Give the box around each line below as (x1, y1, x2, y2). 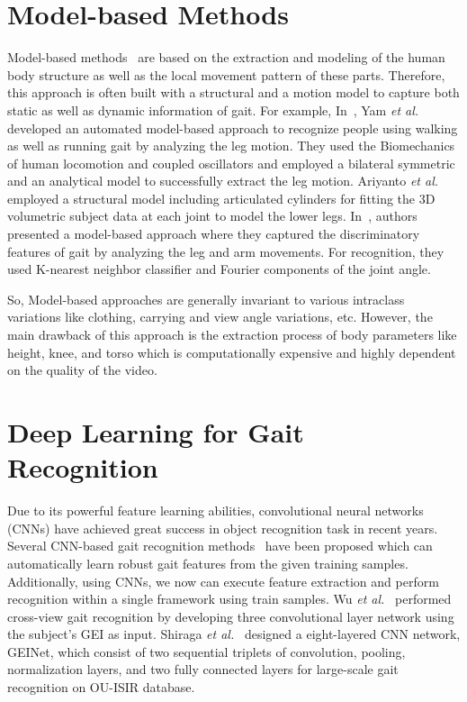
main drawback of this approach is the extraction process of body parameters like (7, 325, 457, 344)
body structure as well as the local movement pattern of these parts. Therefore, (7, 65, 445, 84)
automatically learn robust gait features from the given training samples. (7, 553, 409, 572)
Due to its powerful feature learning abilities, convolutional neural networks (7, 501, 424, 520)
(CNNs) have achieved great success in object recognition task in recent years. (7, 518, 438, 537)
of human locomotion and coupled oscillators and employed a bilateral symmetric (7, 153, 455, 172)
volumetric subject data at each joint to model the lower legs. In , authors (7, 206, 418, 225)
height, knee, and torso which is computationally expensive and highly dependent (7, 342, 456, 361)
